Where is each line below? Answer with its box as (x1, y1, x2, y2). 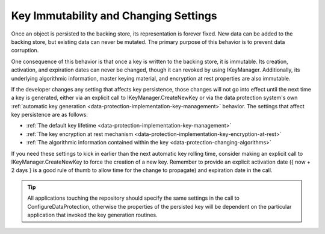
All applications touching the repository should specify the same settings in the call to (27, 194, 240, 202)
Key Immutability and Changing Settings (11, 9, 217, 22)
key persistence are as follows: (11, 111, 88, 119)
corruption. (11, 47, 39, 54)
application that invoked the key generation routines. (27, 211, 158, 218)
